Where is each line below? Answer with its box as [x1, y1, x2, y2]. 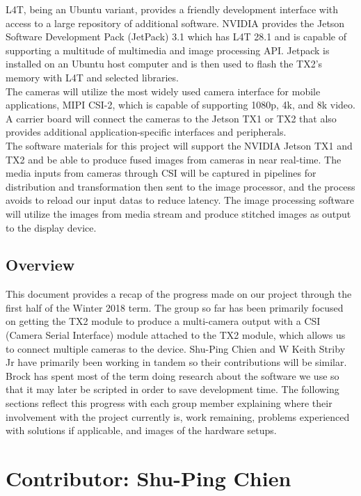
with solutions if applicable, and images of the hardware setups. [6, 423, 277, 438]
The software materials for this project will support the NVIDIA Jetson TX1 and [6, 138, 353, 152]
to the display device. [6, 220, 97, 234]
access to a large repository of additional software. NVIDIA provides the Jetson [6, 15, 345, 30]
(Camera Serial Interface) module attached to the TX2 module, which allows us [6, 328, 346, 342]
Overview [6, 254, 75, 275]
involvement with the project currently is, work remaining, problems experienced [6, 409, 350, 424]
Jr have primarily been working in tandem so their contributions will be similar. [6, 355, 347, 369]
